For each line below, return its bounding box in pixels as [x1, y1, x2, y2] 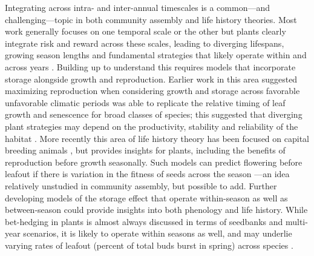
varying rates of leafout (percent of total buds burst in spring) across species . [5, 238, 293, 251]
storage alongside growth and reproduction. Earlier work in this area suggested [5, 72, 298, 85]
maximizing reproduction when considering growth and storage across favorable [5, 84, 300, 97]
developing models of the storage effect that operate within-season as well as [5, 191, 288, 204]
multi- [285, 215, 308, 227]
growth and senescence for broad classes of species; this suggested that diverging [5, 108, 303, 121]
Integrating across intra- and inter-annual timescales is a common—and [5, 1, 270, 13]
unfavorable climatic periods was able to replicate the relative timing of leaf [5, 96, 286, 109]
